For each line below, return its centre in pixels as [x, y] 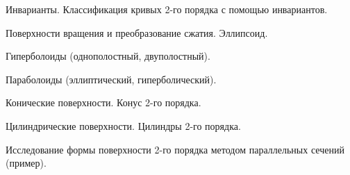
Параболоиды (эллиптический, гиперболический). [111, 79]
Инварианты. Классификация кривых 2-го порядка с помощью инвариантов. [167, 9]
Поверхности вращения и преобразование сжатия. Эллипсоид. [137, 32]
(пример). [26, 163]
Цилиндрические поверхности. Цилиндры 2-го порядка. [123, 125]
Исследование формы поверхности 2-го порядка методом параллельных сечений [175, 149]
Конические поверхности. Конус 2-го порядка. [103, 102]
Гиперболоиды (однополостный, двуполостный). [108, 56]
